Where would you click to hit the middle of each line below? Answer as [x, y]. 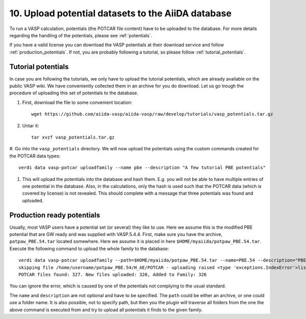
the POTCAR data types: [35, 156]
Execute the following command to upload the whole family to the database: [89, 248]
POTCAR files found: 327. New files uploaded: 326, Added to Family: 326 [113, 274]
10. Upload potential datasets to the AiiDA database [121, 13]
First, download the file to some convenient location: [77, 102]
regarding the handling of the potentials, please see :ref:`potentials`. [81, 35]
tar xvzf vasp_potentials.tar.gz [73, 137]
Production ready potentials [55, 215]
